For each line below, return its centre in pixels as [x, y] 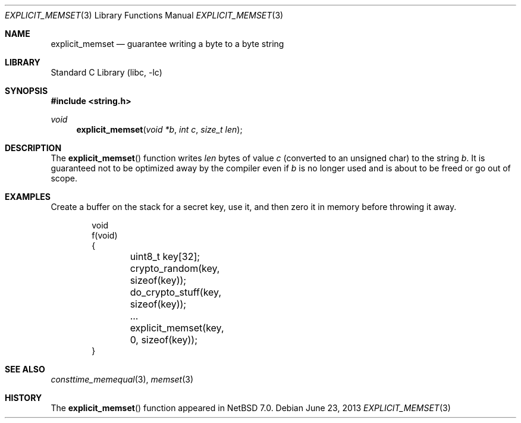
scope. [64, 178]
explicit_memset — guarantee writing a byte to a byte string [167, 44]
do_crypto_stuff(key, [176, 292]
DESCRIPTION [33, 148]
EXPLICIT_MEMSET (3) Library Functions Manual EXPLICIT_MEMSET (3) [144, 15]
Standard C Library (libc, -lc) [106, 72]
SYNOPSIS [26, 91]
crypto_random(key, [175, 268]
